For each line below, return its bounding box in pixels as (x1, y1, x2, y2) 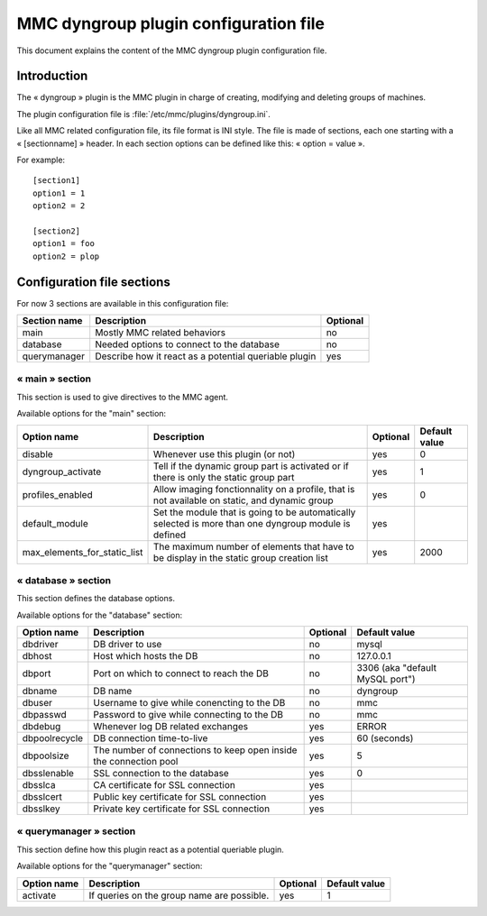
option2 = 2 (32, 201, 86, 211)
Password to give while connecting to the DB (93, 709, 284, 721)
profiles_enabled (22, 488, 94, 500)
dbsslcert (22, 791, 63, 803)
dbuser (22, 697, 53, 710)
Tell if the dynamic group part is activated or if (153, 460, 349, 472)
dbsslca (22, 779, 56, 792)
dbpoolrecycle (22, 732, 84, 745)
